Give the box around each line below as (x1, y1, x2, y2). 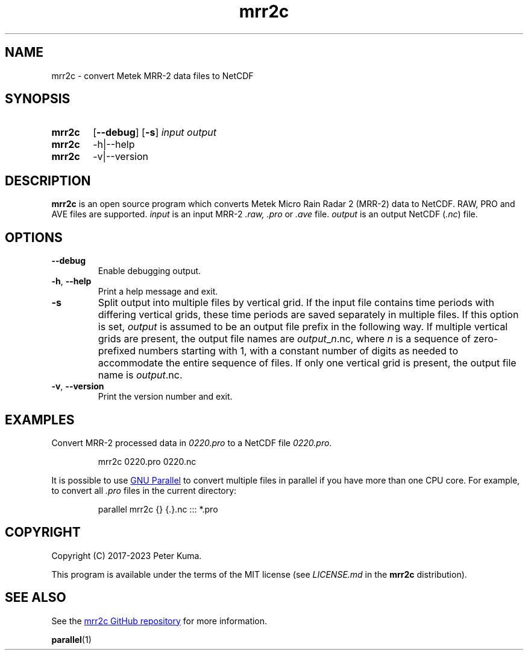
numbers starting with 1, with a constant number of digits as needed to (138, 345, 459, 357)
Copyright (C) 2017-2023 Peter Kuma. (51, 550, 202, 561)
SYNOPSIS (5, 91, 71, 107)
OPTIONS (5, 229, 63, 245)
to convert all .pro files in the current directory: (51, 485, 237, 496)
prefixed (98, 345, 136, 357)
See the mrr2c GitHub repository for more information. (51, 615, 268, 626)
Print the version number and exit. (98, 391, 233, 402)
